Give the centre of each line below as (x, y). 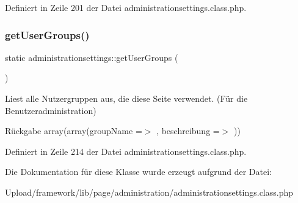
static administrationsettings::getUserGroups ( (92, 57)
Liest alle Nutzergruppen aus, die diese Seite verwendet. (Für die (126, 98)
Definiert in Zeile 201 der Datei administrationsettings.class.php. (126, 7)
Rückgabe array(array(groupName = (74, 131)
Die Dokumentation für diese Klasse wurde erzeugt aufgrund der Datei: (138, 172)
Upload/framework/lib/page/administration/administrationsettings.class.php (149, 192)
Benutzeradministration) (51, 110)
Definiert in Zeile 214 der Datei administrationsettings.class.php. (126, 151)
